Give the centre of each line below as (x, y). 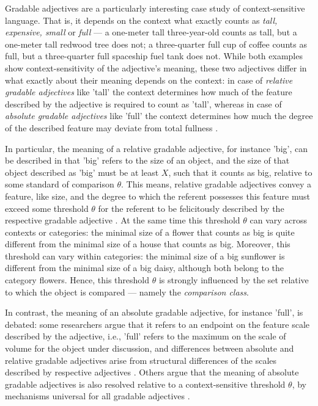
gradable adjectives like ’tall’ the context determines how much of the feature (149, 92)
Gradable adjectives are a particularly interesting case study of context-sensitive (155, 8)
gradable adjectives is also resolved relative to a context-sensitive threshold (145, 384)
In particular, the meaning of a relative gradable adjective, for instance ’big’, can (156, 148)
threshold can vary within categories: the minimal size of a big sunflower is (145, 256)
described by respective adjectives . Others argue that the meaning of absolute (152, 372)
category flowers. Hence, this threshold (77, 280)
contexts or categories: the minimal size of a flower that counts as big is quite (150, 232)
